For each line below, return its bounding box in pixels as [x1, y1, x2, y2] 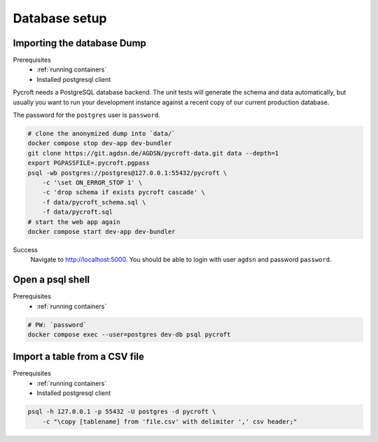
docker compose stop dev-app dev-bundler [27, 139, 172, 147]
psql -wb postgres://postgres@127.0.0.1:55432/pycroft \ [27, 169, 227, 177]
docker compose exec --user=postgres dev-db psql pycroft [27, 330, 231, 338]
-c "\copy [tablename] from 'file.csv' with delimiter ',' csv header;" [42, 417, 297, 425]
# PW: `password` [27, 321, 87, 329]
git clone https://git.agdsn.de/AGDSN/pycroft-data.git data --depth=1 [27, 149, 279, 157]
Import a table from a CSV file [13, 351, 145, 363]
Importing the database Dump [13, 37, 147, 49]
